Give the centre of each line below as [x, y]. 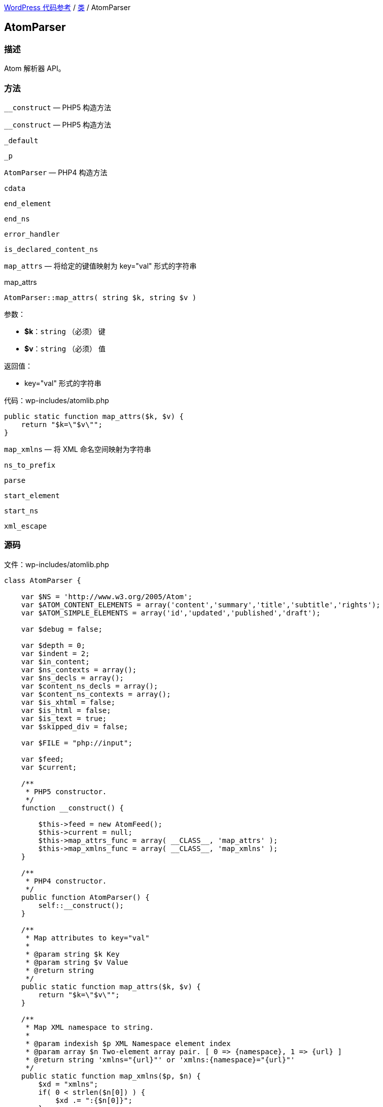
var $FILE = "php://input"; [77, 743]
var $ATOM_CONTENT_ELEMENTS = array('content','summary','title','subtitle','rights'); [201, 605]
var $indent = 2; [55, 653]
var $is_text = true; [64, 718]
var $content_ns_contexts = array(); [96, 694]
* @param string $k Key [73, 954]
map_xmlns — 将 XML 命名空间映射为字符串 [78, 449]
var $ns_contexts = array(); [79, 670]
